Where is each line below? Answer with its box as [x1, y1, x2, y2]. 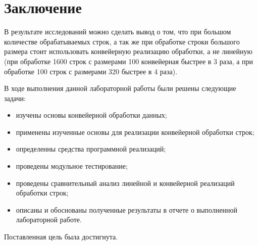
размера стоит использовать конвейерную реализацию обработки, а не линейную [4, 46, 252, 57]
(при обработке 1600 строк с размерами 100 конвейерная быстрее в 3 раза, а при [4, 56, 253, 66]
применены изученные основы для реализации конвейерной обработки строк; [16, 126, 254, 137]
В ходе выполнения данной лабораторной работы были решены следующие [4, 83, 236, 93]
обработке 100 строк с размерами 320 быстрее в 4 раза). [4, 66, 178, 76]
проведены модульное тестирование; [16, 161, 128, 171]
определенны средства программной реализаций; [16, 143, 166, 154]
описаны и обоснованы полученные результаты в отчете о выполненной [16, 204, 238, 215]
